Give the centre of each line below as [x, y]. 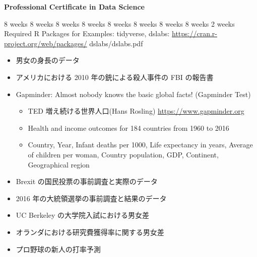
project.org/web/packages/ [46, 43]
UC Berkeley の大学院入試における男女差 [83, 215]
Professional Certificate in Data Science [74, 7]
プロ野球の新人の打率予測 [58, 249]
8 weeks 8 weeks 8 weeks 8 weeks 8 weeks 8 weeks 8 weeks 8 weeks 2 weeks [119, 23]
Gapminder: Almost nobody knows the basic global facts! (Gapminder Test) [133, 94]
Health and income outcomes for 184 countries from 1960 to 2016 [128, 127]
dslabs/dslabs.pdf [116, 43]
